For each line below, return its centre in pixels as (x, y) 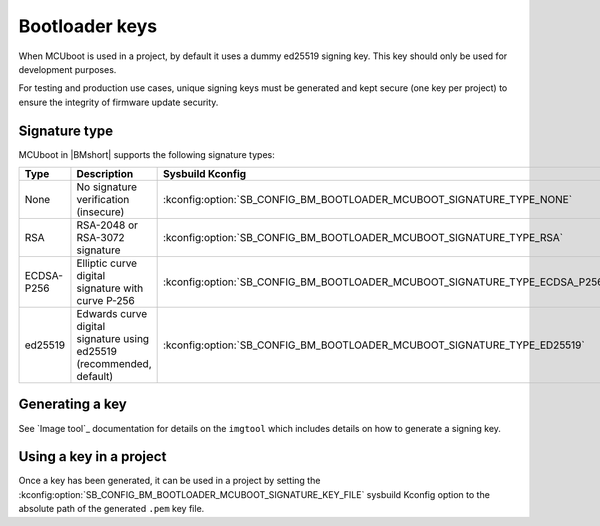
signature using (113, 339)
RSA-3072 (100, 238)
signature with (110, 288)
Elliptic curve (107, 263)
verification (103, 200)
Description (105, 174)
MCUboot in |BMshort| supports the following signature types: (146, 154)
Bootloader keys (88, 26)
